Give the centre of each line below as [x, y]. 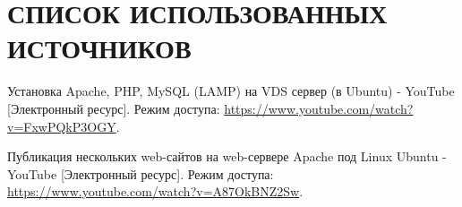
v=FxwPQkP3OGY [62, 126]
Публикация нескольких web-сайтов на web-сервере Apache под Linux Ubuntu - [227, 156]
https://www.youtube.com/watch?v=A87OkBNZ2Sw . [155, 191]
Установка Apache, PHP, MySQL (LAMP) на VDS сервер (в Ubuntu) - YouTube [231, 91]
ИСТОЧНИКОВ [99, 48]
